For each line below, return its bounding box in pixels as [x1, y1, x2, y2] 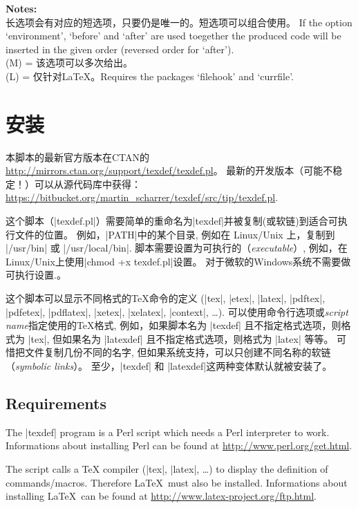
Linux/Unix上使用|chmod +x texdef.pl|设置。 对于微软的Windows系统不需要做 [6, 254, 351, 268]
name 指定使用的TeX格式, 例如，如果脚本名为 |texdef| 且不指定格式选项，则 [6, 318, 341, 332]
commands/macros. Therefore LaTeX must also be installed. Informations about [6, 475, 348, 489]
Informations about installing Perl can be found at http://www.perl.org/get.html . [6, 438, 352, 453]
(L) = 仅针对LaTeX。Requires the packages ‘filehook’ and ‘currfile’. [6, 68, 294, 83]
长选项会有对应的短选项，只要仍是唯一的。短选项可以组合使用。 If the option [6, 15, 352, 29]
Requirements [6, 392, 106, 413]
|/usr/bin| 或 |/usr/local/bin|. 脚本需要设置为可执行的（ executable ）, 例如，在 [6, 241, 348, 255]
